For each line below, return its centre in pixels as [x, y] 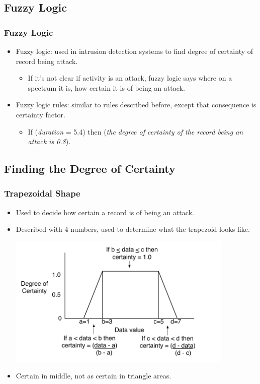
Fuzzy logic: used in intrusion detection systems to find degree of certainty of [135, 51]
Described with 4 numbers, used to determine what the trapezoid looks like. [133, 229]
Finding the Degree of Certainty [90, 169]
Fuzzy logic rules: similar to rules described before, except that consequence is [136, 105]
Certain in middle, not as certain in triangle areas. [94, 376]
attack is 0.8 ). [49, 141]
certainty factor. [40, 114]
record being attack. [47, 61]
